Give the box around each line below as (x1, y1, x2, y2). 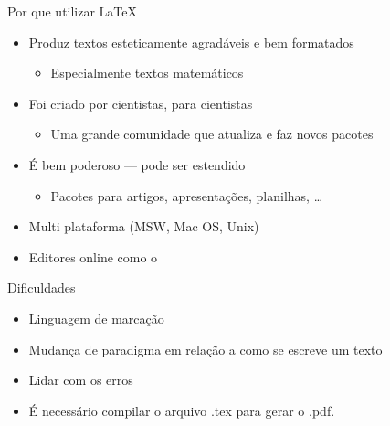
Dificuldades (7, 278, 76, 297)
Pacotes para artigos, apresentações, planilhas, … (50, 186, 323, 205)
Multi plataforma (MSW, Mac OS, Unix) (28, 217, 259, 236)
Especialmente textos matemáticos (50, 63, 244, 82)
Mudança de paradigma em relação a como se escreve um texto (28, 339, 383, 358)
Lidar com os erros (28, 370, 133, 389)
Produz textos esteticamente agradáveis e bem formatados (28, 32, 354, 51)
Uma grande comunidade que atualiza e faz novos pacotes (50, 124, 374, 144)
